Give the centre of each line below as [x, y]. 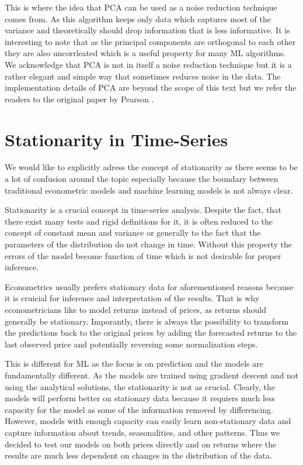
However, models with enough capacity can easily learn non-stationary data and [148, 421]
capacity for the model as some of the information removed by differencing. [139, 409]
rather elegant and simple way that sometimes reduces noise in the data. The [143, 76]
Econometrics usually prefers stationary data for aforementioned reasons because [149, 286]
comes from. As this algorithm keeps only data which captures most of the [138, 18]
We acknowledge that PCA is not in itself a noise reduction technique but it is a [148, 64]
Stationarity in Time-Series [116, 139]
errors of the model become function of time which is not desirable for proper [143, 255]
